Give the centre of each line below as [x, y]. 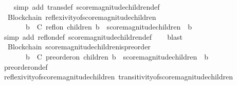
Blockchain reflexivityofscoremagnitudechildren [82, 17]
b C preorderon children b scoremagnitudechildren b [117, 56]
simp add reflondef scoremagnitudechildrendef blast [93, 36]
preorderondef [26, 66]
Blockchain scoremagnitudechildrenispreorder [79, 47]
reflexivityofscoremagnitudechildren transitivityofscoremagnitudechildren [118, 77]
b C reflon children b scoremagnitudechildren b [109, 27]
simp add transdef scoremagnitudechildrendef [87, 7]
